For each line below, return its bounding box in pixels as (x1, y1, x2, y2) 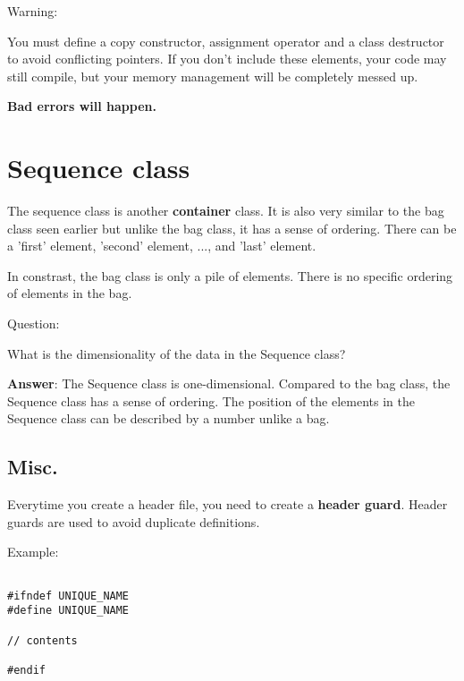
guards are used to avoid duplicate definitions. (7, 512, 260, 531)
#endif (7, 663, 46, 677)
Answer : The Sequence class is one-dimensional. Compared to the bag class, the (7, 374, 451, 393)
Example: (7, 542, 59, 561)
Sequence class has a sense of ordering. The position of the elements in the (7, 391, 415, 410)
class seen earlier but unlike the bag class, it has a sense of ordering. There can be (7, 218, 457, 237)
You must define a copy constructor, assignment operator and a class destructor (7, 31, 444, 50)
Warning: (7, 2, 58, 20)
